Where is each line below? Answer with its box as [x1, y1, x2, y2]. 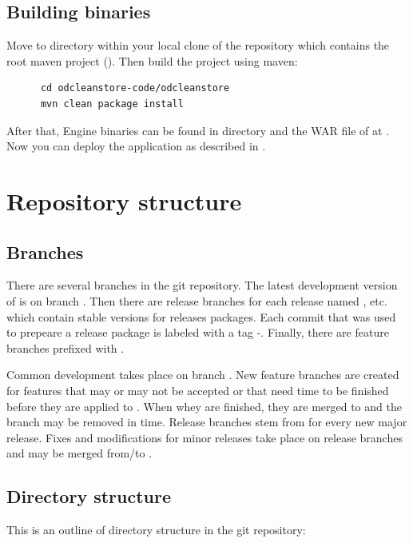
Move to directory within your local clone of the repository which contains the [6, 37, 390, 54]
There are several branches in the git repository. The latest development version [6, 277, 398, 293]
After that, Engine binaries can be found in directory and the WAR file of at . [6, 122, 390, 138]
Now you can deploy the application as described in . [6, 138, 266, 154]
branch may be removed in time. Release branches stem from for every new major [6, 413, 407, 430]
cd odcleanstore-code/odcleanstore [40, 82, 230, 94]
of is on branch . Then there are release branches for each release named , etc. [6, 292, 387, 309]
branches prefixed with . [6, 339, 125, 356]
